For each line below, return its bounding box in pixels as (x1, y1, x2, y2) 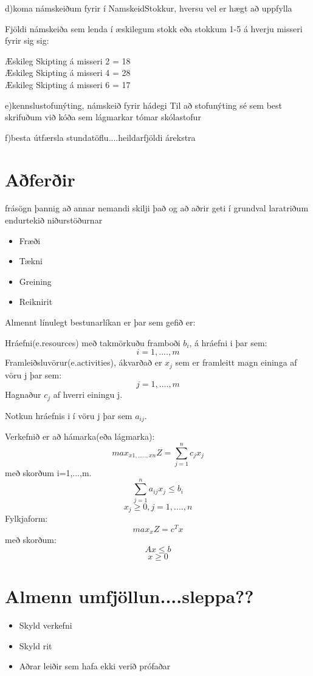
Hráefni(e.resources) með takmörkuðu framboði (5, 336, 181, 349)
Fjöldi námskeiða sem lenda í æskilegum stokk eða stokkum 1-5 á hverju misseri (5, 22, 303, 35)
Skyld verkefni (19, 618, 72, 631)
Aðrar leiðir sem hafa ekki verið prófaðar (19, 660, 171, 672)
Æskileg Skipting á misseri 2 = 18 (5, 54, 131, 67)
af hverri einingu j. (53, 388, 123, 401)
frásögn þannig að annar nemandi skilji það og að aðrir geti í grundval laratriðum (5, 202, 309, 214)
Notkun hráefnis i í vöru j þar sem (5, 409, 132, 422)
